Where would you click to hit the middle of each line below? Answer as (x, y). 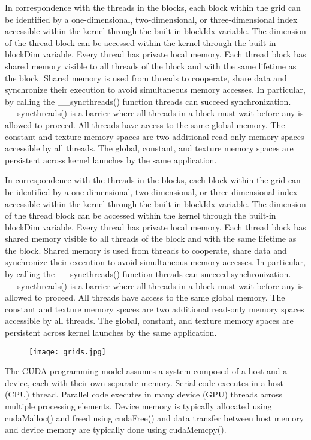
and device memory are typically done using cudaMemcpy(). (116, 430)
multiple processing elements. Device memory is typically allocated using (138, 406)
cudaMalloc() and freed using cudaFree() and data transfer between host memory (155, 418)
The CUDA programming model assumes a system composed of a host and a (146, 371)
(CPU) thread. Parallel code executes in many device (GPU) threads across (144, 394)
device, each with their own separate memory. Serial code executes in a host (144, 382)
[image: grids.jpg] (67, 352)
